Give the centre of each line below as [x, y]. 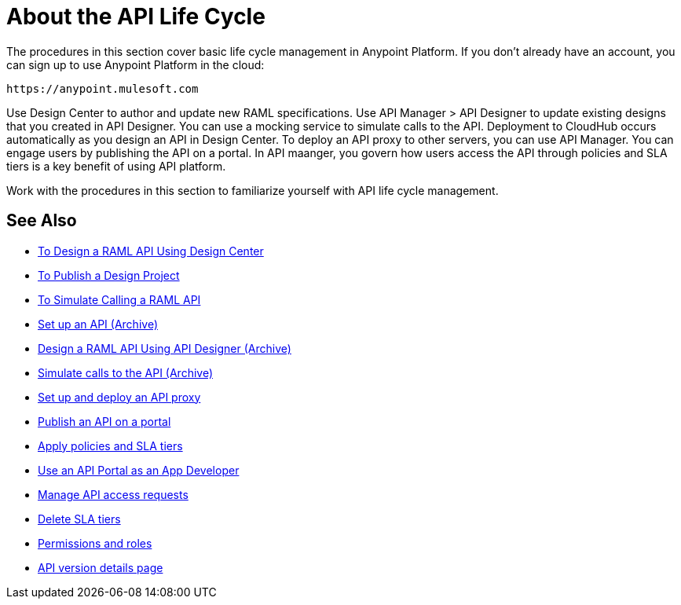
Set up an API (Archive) [98, 324]
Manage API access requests [113, 494]
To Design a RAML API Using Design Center [151, 251]
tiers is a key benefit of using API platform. [116, 166]
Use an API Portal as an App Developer [139, 470]
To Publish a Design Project [109, 275]
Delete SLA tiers [79, 519]
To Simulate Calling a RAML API [119, 299]
